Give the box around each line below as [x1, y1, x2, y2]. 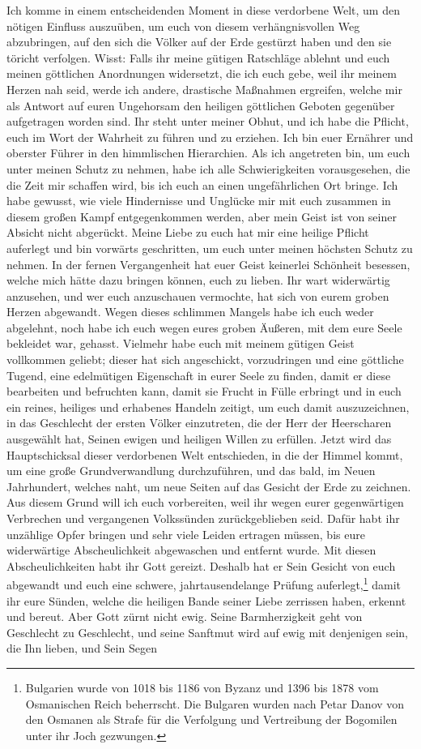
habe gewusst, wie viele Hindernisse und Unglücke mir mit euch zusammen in [6, 192, 391, 209]
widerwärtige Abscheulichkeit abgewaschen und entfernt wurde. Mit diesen [6, 541, 376, 559]
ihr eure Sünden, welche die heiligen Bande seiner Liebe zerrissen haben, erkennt [6, 592, 406, 609]
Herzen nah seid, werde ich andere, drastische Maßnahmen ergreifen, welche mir [6, 80, 402, 97]
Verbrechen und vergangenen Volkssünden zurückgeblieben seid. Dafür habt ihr [6, 510, 400, 526]
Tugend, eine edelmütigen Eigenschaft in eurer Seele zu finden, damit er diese [6, 366, 391, 383]
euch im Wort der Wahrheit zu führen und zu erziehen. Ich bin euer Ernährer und [6, 128, 414, 145]
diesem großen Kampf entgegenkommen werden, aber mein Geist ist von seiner [6, 208, 397, 225]
